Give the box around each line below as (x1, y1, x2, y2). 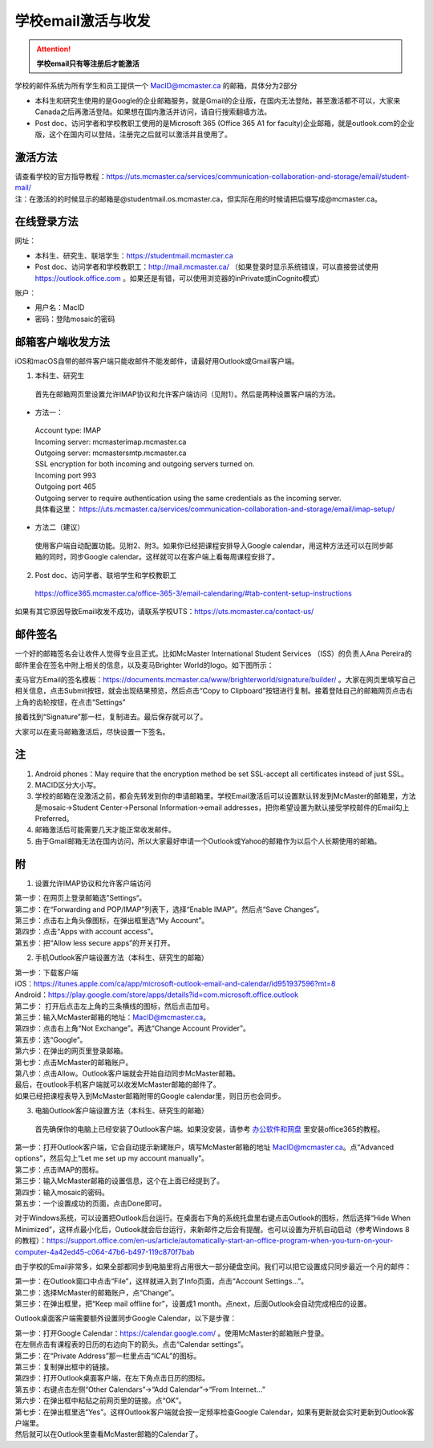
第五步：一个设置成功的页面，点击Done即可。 (14, 1198, 166, 1208)
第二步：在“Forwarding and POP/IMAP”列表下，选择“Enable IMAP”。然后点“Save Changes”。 (14, 904, 324, 914)
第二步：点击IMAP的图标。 (14, 1165, 103, 1174)
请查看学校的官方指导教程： (14, 171, 107, 181)
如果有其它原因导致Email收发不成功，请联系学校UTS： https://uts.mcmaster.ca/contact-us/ (14, 607, 314, 616)
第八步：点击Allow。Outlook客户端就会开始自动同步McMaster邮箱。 (14, 1068, 240, 1079)
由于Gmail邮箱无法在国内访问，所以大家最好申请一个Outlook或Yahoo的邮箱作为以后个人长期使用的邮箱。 (34, 836, 382, 846)
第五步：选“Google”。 (14, 1035, 87, 1044)
